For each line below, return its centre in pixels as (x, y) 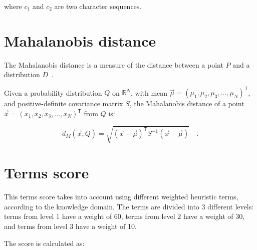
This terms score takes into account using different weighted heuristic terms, (121, 197)
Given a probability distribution (53, 92)
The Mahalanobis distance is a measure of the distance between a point (114, 64)
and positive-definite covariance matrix (64, 103)
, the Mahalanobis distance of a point (187, 103)
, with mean (149, 92)
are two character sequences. (98, 6)
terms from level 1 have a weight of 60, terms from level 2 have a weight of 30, (124, 216)
